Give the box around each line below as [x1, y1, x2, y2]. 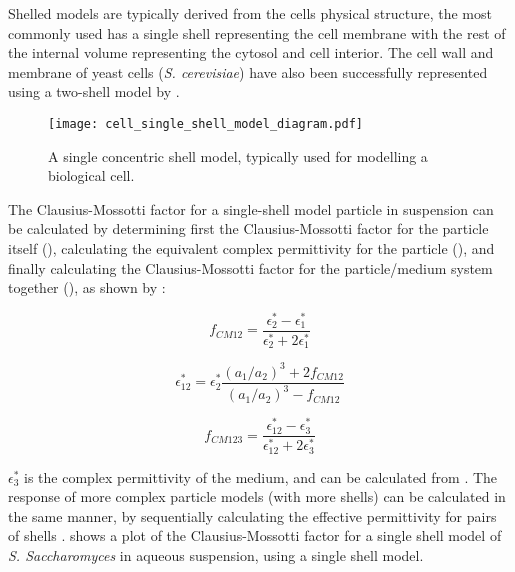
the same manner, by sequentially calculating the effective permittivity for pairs [8, 505, 497, 526]
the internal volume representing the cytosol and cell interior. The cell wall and [8, 42, 494, 63]
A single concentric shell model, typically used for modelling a [48, 145, 428, 166]
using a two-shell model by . [8, 81, 180, 102]
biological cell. [48, 165, 135, 186]
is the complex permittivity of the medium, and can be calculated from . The [24, 466, 498, 487]
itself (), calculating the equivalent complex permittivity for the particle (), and [8, 238, 495, 258]
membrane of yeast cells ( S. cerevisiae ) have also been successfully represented [8, 61, 488, 82]
